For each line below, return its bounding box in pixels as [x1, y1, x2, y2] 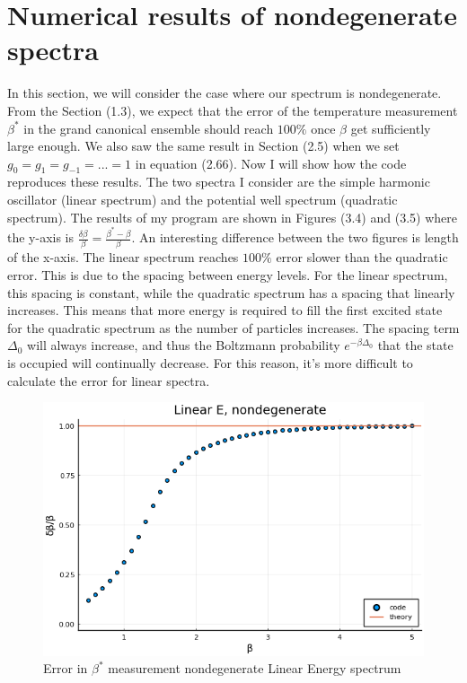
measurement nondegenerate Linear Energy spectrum [108, 659, 401, 678]
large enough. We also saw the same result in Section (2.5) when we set [7, 136, 400, 155]
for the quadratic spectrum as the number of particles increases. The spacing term [7, 318, 460, 337]
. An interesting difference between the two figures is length [131, 228, 459, 247]
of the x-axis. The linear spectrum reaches [7, 248, 239, 267]
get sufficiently [350, 118, 431, 137]
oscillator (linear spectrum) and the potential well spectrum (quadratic [7, 190, 398, 209]
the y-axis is [7, 228, 75, 247]
